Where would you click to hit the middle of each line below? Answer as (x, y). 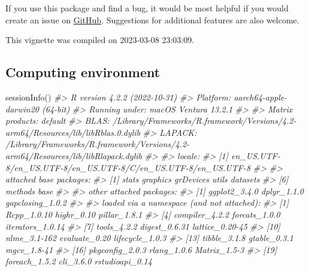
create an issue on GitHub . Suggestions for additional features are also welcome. (152, 19)
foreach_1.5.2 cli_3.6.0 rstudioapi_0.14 (79, 261)
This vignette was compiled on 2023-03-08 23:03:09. (100, 40)
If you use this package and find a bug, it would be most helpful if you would (147, 8)
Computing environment (83, 72)
